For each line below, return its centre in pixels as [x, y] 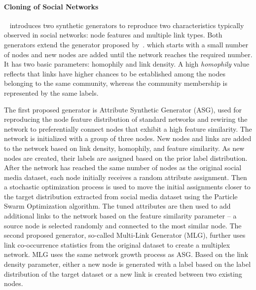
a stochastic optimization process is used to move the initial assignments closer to [127, 187]
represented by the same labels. [51, 92]
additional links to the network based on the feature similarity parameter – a [120, 216]
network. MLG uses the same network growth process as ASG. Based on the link [126, 254]
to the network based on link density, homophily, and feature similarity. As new [124, 148]
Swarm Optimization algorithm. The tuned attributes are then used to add [117, 206]
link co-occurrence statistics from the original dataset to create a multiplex [117, 244]
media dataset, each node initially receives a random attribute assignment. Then [126, 177]
